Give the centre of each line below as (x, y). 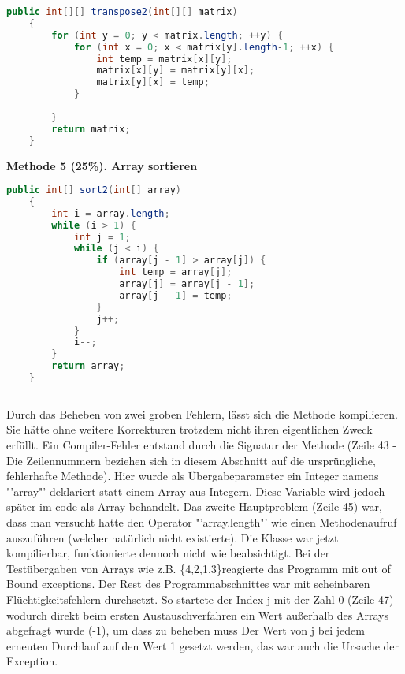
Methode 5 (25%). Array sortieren (102, 165)
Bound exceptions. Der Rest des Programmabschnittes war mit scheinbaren (188, 584)
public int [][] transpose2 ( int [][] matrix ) (122, 12)
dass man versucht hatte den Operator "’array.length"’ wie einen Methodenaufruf (202, 522)
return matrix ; (91, 129)
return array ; (88, 366)
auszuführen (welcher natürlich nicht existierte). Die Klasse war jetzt (173, 537)
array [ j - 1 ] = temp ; (176, 295)
